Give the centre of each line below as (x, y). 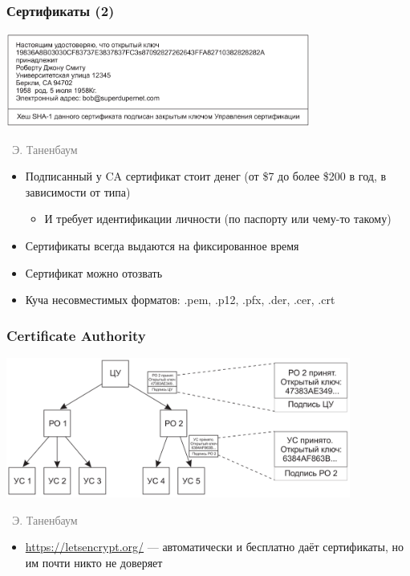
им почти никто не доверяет (94, 562)
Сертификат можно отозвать (94, 272)
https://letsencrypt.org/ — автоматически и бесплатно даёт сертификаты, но (214, 547)
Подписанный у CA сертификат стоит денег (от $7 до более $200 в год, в (206, 176)
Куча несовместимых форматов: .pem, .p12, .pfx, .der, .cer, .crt (180, 300)
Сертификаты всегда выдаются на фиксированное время (162, 245)
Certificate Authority (76, 335)
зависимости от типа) (78, 191)
